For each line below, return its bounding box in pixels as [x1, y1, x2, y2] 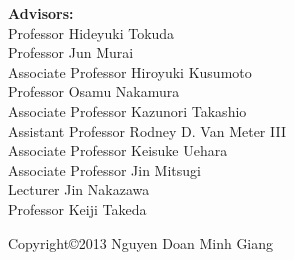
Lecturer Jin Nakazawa [8, 179, 150, 200]
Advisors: [8, 3, 74, 23]
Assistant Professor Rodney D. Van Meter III [8, 120, 286, 141]
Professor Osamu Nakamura [8, 81, 180, 102]
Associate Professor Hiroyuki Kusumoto [8, 61, 252, 82]
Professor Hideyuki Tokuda [8, 22, 175, 43]
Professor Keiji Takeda [8, 198, 147, 219]
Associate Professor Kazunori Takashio [8, 100, 247, 121]
